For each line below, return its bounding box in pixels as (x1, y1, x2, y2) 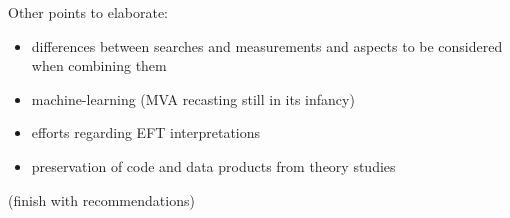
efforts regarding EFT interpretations (31, 122, 261, 143)
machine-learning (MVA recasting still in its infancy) (31, 88, 355, 109)
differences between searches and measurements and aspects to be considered (31, 35, 503, 56)
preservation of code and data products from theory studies (31, 155, 396, 176)
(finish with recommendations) (8, 189, 195, 210)
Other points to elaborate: (8, 2, 169, 22)
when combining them (31, 55, 167, 76)
